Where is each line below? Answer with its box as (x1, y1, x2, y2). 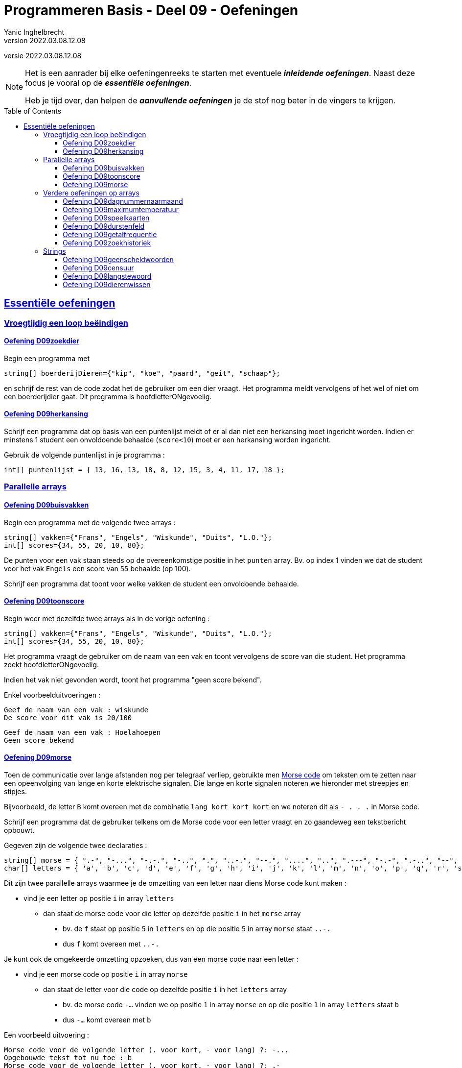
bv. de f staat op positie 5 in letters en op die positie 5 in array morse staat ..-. (63, 924, 331, 933)
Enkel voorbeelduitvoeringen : (4, 690, 101, 699)
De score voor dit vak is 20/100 (4, 713, 132, 722)
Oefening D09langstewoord (63, 271, 152, 280)
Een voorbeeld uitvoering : (4, 1031, 89, 1040)
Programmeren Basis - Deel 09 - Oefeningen (4, 2, 299, 19)
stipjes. (4, 787, 27, 796)
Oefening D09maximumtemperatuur (63, 205, 179, 214)
